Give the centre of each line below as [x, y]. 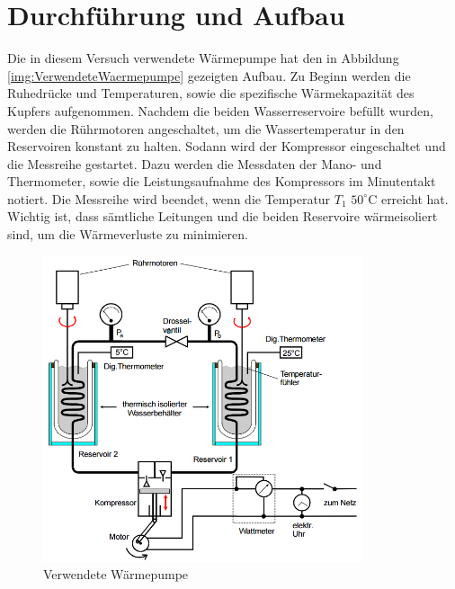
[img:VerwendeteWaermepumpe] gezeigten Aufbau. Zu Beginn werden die [209, 75]
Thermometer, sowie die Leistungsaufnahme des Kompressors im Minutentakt [222, 181]
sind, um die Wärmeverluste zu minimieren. [128, 234]
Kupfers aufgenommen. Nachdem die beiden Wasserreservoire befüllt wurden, [220, 110]
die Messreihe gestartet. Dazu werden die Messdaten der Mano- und [195, 163]
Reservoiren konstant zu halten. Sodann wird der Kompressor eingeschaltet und [227, 146]
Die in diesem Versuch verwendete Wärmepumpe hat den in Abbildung [203, 58]
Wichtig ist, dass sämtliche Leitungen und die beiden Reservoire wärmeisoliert [223, 216]
